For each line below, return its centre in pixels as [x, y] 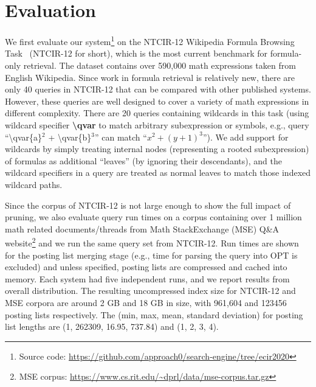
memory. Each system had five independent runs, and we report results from [147, 278]
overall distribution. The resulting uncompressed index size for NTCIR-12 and [150, 291]
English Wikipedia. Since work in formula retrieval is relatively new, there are [150, 77]
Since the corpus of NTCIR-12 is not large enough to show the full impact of [148, 205]
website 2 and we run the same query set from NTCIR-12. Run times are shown [152, 242]
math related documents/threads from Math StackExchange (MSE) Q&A [142, 228]
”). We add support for [246, 137]
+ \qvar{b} [70, 137]
